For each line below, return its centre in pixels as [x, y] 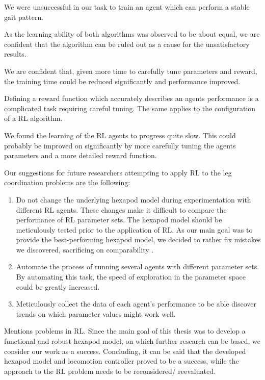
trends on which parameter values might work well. [96, 313]
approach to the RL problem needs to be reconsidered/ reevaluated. [110, 371]
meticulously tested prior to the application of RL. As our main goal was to [134, 229]
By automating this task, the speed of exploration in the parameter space [131, 277]
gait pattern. [24, 17]
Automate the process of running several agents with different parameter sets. [138, 267]
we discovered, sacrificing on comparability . [85, 249]
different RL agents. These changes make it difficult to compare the [121, 209]
